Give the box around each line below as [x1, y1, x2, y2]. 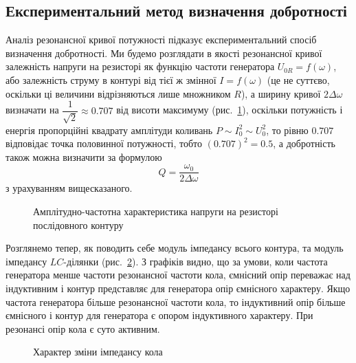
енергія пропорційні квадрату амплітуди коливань [5, 122, 213, 137]
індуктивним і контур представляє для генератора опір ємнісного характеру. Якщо [5, 281, 351, 296]
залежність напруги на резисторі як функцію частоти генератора [5, 59, 275, 74]
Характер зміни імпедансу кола [33, 344, 163, 359]
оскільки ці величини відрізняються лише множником [5, 86, 231, 100]
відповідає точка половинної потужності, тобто [5, 136, 202, 151]
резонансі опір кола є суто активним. [5, 321, 160, 335]
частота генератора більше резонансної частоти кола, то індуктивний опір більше [5, 294, 346, 309]
